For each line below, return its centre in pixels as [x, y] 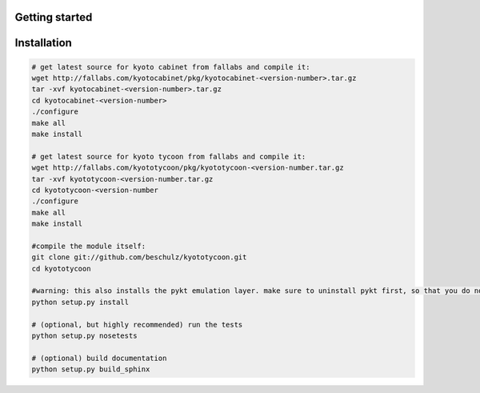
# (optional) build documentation [99, 358]
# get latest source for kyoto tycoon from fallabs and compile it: [169, 156]
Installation [43, 43]
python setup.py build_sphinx [91, 369]
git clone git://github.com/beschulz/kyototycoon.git [139, 257]
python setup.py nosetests [84, 336]
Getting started [54, 17]
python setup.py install [80, 302]
